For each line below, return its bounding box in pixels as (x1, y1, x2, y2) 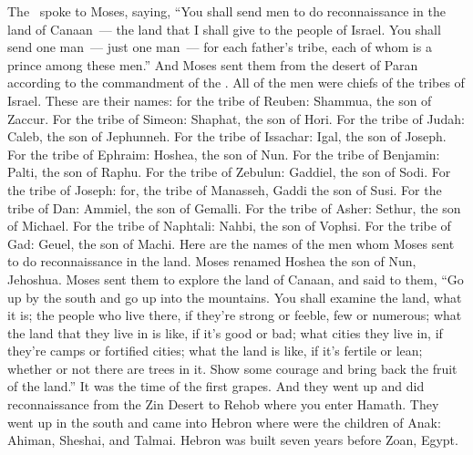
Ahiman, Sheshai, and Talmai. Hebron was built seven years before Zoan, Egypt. (7, 430, 458, 450)
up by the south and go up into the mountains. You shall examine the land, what (7, 287, 462, 306)
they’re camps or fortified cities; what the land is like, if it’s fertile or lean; (7, 341, 423, 360)
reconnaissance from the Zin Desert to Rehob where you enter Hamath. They (7, 395, 439, 414)
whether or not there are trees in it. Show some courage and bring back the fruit (7, 358, 458, 377)
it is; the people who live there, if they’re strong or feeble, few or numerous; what (7, 305, 462, 325)
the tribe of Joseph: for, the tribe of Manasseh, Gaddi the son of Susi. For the (7, 180, 442, 199)
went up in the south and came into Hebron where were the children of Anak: (7, 412, 441, 431)
